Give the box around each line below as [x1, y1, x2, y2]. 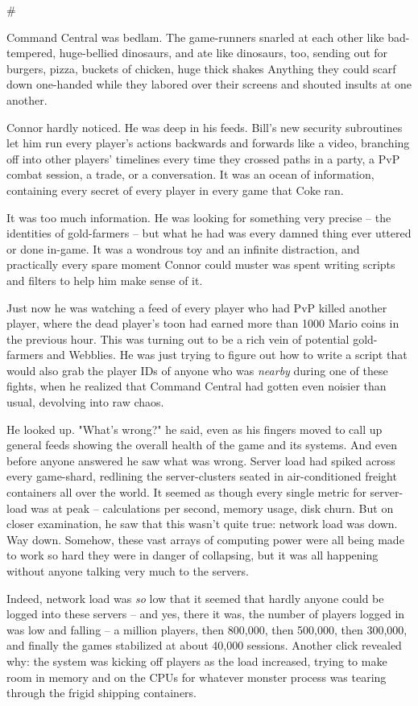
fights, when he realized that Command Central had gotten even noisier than [6, 378, 387, 394]
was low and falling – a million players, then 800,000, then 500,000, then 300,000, [6, 621, 408, 638]
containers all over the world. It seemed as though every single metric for [6, 484, 366, 501]
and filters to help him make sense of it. [6, 271, 203, 288]
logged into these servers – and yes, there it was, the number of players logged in [6, 605, 405, 622]
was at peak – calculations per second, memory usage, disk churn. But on [31, 499, 394, 516]
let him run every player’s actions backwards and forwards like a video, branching [6, 134, 410, 151]
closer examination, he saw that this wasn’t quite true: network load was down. [6, 515, 398, 532]
